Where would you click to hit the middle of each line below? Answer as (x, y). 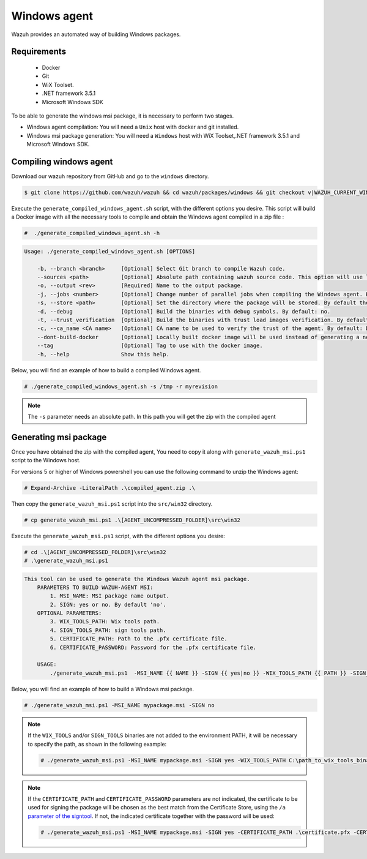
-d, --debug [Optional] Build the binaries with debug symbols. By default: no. (184, 311)
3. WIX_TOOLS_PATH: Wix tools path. (105, 622)
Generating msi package (59, 437)
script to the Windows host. (46, 460)
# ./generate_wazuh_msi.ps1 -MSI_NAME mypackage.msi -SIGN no (119, 705)
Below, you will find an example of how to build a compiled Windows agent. (106, 370)
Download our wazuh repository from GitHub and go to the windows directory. (110, 176)
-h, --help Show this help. (103, 354)
